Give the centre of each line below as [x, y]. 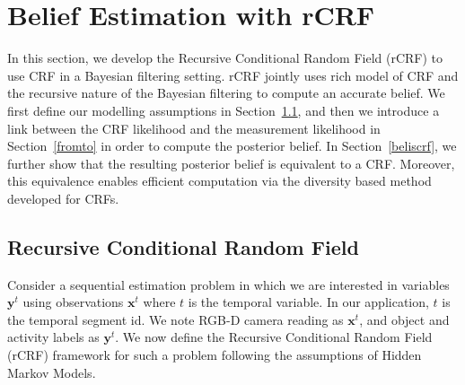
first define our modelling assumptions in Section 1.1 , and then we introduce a [224, 110]
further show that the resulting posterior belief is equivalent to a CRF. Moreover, [231, 163]
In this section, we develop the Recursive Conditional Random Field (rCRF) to [225, 58]
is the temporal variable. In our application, [308, 302]
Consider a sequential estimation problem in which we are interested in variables [228, 284]
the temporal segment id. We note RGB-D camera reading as [175, 319]
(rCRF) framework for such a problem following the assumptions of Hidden [215, 355]
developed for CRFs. [63, 198]
